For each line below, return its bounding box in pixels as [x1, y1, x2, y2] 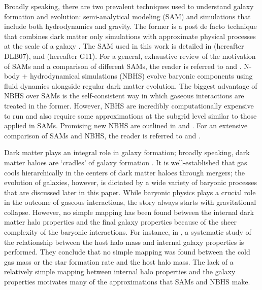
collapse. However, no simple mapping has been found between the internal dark [4, 206, 254, 217]
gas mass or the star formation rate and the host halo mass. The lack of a [4, 256, 234, 267]
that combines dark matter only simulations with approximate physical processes [4, 30, 256, 41]
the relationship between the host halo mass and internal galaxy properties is [4, 236, 244, 247]
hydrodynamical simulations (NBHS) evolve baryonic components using [29, 70, 253, 81]
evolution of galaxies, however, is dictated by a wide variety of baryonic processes [4, 177, 257, 188]
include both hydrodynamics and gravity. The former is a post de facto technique [4, 21, 257, 31]
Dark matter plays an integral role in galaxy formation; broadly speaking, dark [4, 147, 250, 158]
